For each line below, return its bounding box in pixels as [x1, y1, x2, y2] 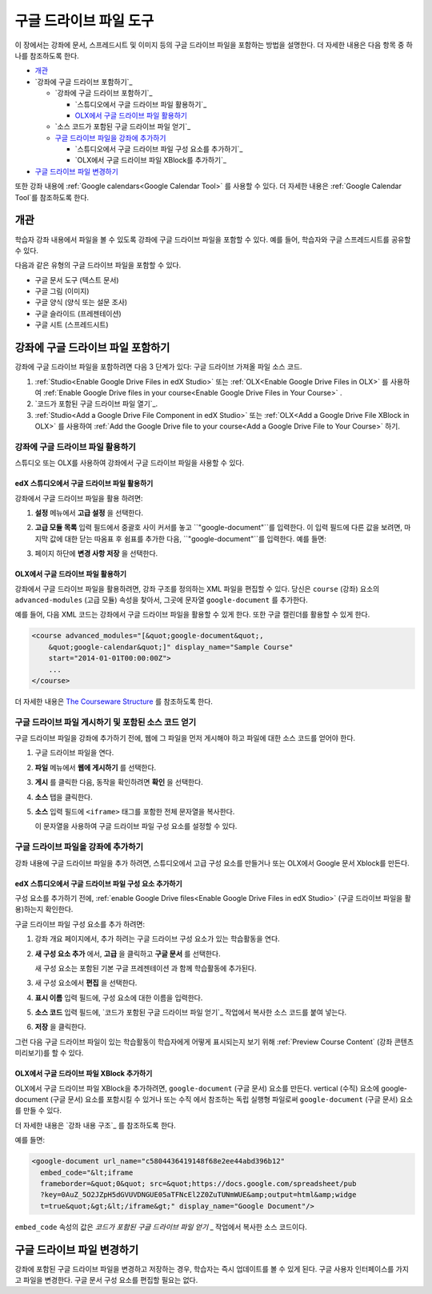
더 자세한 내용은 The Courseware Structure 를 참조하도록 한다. [14, 697, 214, 706]
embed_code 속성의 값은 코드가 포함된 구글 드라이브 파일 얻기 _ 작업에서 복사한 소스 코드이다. [14, 1222, 307, 1232]
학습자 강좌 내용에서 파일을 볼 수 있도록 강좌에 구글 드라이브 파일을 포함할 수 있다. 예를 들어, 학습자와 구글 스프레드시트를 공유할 [14, 235, 411, 244]
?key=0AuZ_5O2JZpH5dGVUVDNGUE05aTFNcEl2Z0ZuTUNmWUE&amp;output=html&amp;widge [40, 1190, 357, 1200]
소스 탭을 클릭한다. [34, 792, 93, 802]
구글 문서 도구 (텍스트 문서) [34, 275, 119, 284]
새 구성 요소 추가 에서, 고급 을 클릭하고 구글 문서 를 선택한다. [34, 949, 221, 958]
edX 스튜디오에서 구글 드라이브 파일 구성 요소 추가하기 [14, 878, 183, 888]
